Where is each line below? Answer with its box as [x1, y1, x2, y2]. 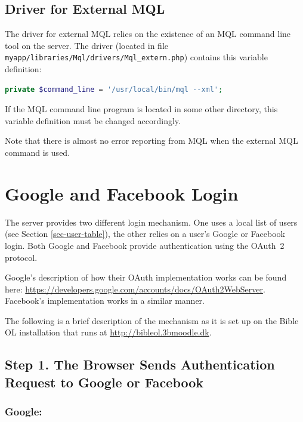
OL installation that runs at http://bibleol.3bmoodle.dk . [5, 326, 212, 338]
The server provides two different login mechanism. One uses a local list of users [5, 215, 298, 228]
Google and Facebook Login [5, 181, 239, 205]
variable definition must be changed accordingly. [5, 114, 181, 127]
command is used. [5, 146, 70, 159]
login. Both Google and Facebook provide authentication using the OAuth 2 [5, 239, 285, 251]
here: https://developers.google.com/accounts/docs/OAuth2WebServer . [5, 282, 265, 295]
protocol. [5, 251, 38, 263]
